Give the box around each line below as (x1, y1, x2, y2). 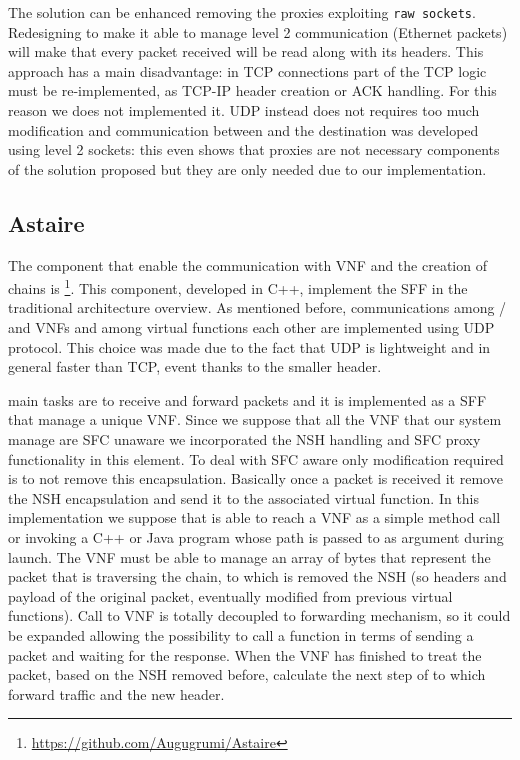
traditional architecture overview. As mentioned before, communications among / (8, 297, 507, 318)
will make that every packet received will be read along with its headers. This (8, 41, 484, 62)
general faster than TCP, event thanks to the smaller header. (8, 356, 382, 377)
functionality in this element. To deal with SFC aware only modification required (8, 448, 504, 469)
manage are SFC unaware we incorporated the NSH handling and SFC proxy (8, 429, 481, 450)
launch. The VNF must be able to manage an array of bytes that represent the (8, 546, 491, 567)
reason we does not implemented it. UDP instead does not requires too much (8, 100, 480, 121)
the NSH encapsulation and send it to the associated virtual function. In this (8, 487, 480, 508)
